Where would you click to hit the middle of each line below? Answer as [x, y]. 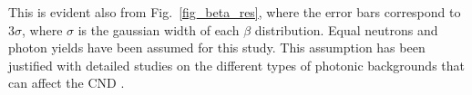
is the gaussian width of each [159, 29]
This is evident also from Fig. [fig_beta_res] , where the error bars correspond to [235, 12]
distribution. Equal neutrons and [346, 29]
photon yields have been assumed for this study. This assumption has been [217, 47]
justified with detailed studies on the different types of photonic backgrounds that [237, 65]
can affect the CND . [67, 83]
